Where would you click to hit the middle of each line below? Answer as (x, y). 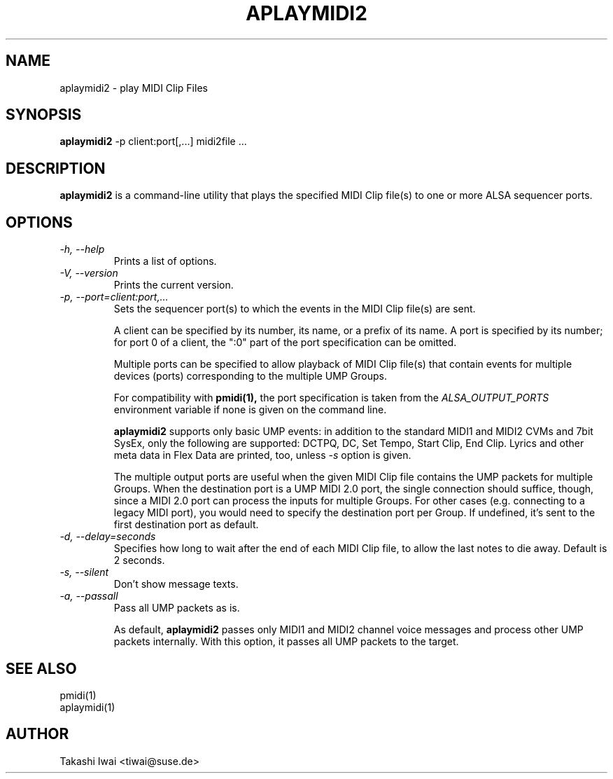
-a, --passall (89, 596)
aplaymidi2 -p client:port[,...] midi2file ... (153, 142)
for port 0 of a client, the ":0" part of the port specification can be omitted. (285, 343)
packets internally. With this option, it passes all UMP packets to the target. (286, 642)
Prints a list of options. (165, 261)
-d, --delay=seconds (108, 537)
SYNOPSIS (44, 115)
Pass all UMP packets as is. (177, 608)
